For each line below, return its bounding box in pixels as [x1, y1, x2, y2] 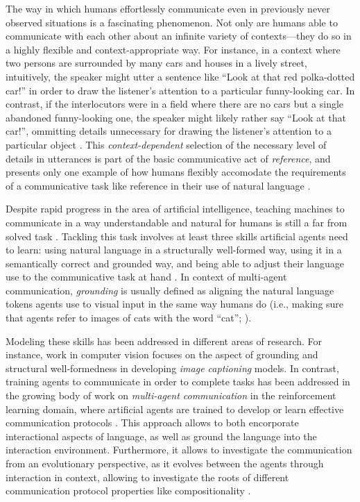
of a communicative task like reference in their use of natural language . [6, 178, 311, 192]
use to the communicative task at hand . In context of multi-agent [6, 269, 287, 284]
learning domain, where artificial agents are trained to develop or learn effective [6, 401, 344, 416]
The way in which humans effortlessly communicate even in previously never [6, 1, 330, 15]
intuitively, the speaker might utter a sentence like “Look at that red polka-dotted [6, 69, 355, 83]
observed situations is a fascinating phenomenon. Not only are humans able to [6, 15, 338, 29]
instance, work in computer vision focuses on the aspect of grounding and [6, 347, 318, 362]
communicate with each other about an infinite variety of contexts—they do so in [6, 28, 352, 43]
